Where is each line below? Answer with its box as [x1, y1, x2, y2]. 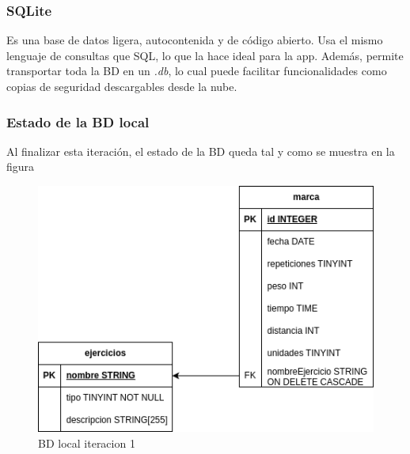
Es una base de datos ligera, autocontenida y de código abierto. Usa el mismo [6, 32, 383, 48]
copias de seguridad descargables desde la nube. [6, 78, 237, 94]
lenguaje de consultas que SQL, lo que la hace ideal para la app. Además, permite [6, 47, 404, 63]
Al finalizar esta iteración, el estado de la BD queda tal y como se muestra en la [6, 142, 395, 159]
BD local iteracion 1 [38, 434, 135, 451]
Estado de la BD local [6, 112, 150, 131]
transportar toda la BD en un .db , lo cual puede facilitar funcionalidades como [6, 62, 387, 79]
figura [6, 158, 35, 175]
